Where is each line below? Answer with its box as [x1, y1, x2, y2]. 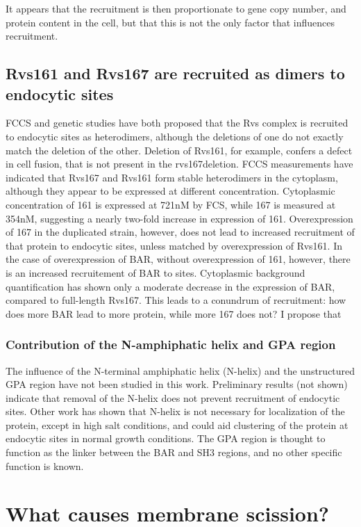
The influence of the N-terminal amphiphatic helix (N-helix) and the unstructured [6, 363, 355, 378]
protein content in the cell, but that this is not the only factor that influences [6, 15, 335, 29]
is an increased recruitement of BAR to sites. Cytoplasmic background [6, 265, 305, 279]
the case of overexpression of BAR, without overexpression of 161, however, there [6, 252, 351, 266]
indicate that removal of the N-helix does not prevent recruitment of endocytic [6, 390, 340, 405]
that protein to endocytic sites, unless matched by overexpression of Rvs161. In [6, 238, 342, 252]
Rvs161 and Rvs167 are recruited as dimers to [6, 63, 345, 84]
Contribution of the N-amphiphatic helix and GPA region [6, 336, 336, 353]
